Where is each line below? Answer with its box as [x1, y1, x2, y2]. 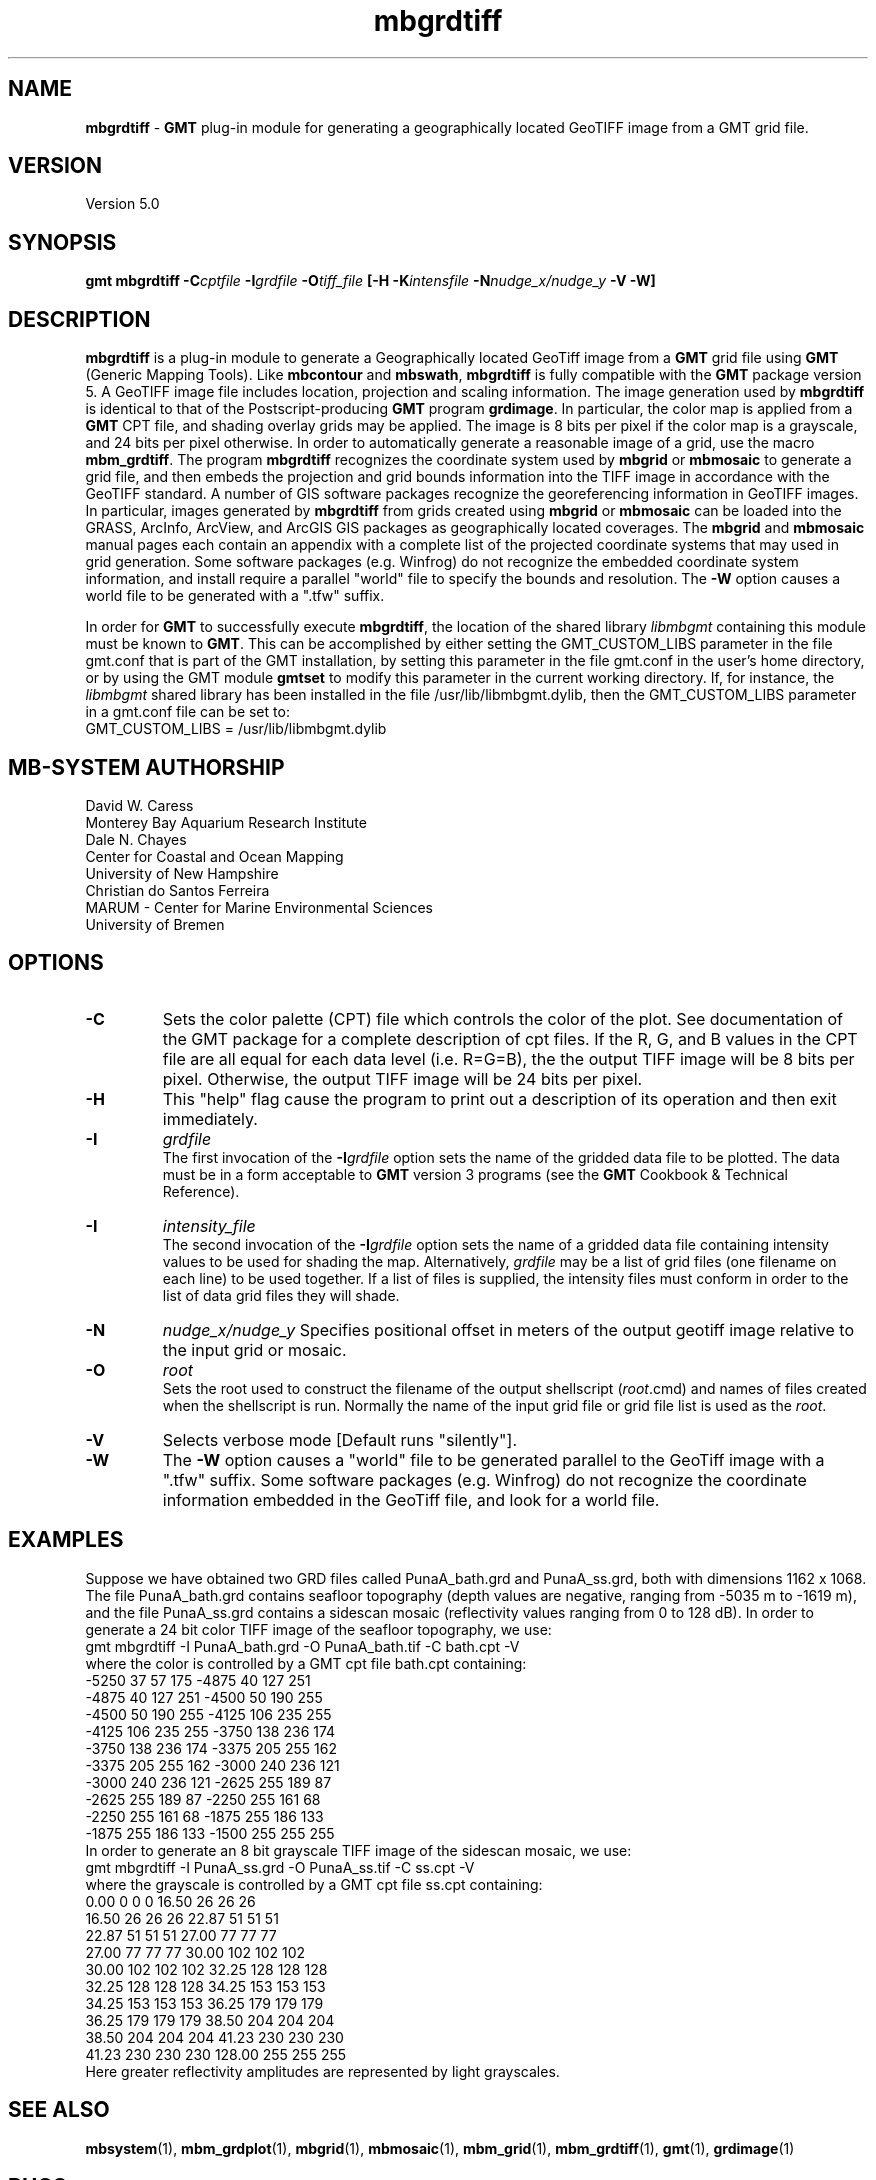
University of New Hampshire [85, 864, 279, 882]
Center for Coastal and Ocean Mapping [85, 847, 344, 865]
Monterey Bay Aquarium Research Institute [85, 813, 367, 831]
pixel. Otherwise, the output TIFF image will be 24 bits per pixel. [162, 1068, 643, 1089]
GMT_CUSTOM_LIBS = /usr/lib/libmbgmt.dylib [85, 720, 387, 738]
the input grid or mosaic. [162, 1339, 347, 1360]
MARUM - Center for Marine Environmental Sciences [85, 898, 433, 916]
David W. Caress [85, 796, 194, 814]
